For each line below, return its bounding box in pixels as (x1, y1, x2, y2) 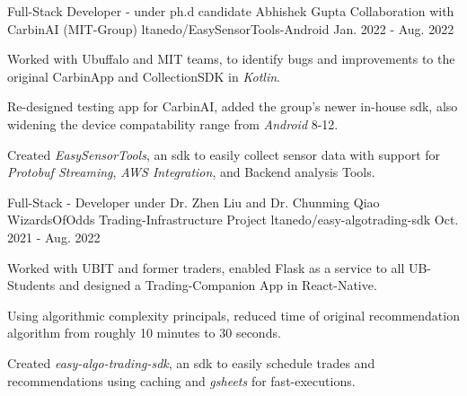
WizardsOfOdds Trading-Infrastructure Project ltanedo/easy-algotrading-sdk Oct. (7, 210, 459, 229)
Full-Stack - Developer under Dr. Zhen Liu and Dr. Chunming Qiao (7, 192, 380, 211)
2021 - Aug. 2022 (7, 227, 101, 246)
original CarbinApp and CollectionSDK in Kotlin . (7, 66, 280, 85)
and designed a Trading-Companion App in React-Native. (59, 276, 377, 295)
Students (7, 276, 56, 295)
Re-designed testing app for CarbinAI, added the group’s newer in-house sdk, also (7, 97, 458, 116)
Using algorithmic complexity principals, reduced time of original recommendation (7, 305, 460, 324)
